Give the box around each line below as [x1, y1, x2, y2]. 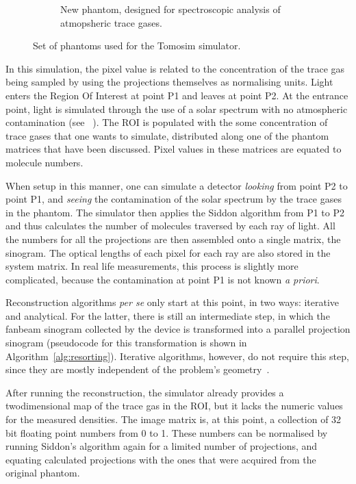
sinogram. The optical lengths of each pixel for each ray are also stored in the [5, 245, 331, 259]
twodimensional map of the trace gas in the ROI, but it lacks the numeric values [5, 398, 343, 413]
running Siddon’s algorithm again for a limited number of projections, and [5, 439, 318, 453]
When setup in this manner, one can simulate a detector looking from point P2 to [5, 178, 348, 192]
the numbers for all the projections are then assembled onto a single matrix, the [5, 231, 341, 246]
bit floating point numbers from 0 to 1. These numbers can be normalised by [5, 425, 328, 440]
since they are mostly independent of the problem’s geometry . [5, 362, 270, 377]
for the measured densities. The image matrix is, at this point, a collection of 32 [5, 412, 342, 426]
